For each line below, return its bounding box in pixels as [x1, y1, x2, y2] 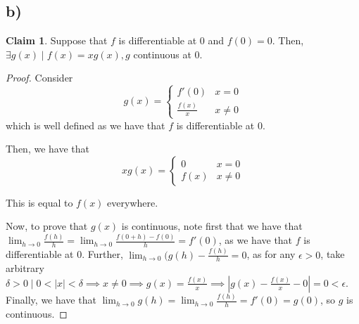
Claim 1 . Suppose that [6, 33, 108, 48]
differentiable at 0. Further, [6, 247, 123, 261]
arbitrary [6, 261, 44, 276]
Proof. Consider [6, 70, 73, 85]
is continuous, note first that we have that [121, 219, 303, 233]
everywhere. [107, 195, 158, 209]
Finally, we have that [6, 292, 96, 307]
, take [320, 247, 345, 261]
